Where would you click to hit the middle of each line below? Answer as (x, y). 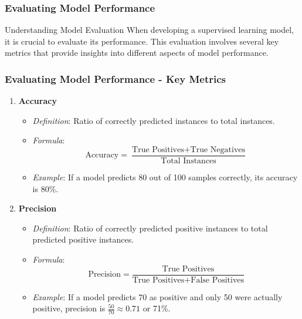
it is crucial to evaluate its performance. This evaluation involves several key (142, 41)
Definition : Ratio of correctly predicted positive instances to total (150, 228)
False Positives (218, 280)
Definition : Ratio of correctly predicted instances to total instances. (154, 120)
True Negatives (218, 150)
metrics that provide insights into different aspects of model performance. (137, 53)
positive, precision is (69, 308)
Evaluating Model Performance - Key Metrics (116, 78)
